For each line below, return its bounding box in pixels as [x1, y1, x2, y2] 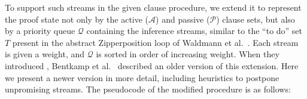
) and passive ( [156, 13, 210, 25]
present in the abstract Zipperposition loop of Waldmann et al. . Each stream [12, 36, 299, 48]
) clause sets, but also [216, 13, 295, 25]
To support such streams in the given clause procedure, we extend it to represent [5, 1, 302, 13]
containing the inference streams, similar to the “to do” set [86, 24, 303, 37]
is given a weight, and [5, 48, 85, 60]
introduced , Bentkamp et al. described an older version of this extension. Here [5, 59, 299, 72]
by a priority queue [5, 24, 75, 37]
